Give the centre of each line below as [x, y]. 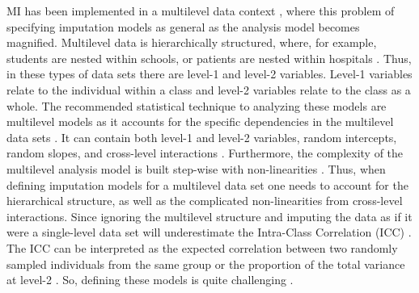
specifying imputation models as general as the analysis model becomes [183, 26]
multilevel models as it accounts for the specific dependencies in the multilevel [200, 121]
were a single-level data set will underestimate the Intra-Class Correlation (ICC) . [209, 232]
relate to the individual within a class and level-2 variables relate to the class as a [209, 89]
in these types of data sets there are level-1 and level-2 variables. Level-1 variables [209, 74]
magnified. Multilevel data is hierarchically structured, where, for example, [192, 42]
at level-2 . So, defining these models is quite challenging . [150, 280]
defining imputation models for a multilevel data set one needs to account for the [207, 184]
